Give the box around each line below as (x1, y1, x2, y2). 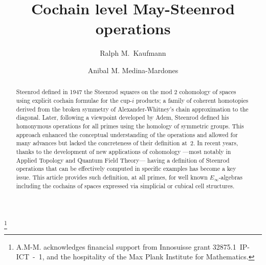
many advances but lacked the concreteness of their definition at (16, 139, 187, 147)
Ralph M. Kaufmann (100, 48, 166, 58)
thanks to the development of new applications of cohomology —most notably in (16, 147, 231, 156)
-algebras (218, 172, 242, 181)
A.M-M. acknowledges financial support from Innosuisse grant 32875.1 (16, 241, 236, 252)
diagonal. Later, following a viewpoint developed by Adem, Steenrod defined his (16, 113, 229, 122)
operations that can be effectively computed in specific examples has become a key (16, 164, 236, 173)
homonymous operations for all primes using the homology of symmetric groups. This (16, 121, 244, 130)
